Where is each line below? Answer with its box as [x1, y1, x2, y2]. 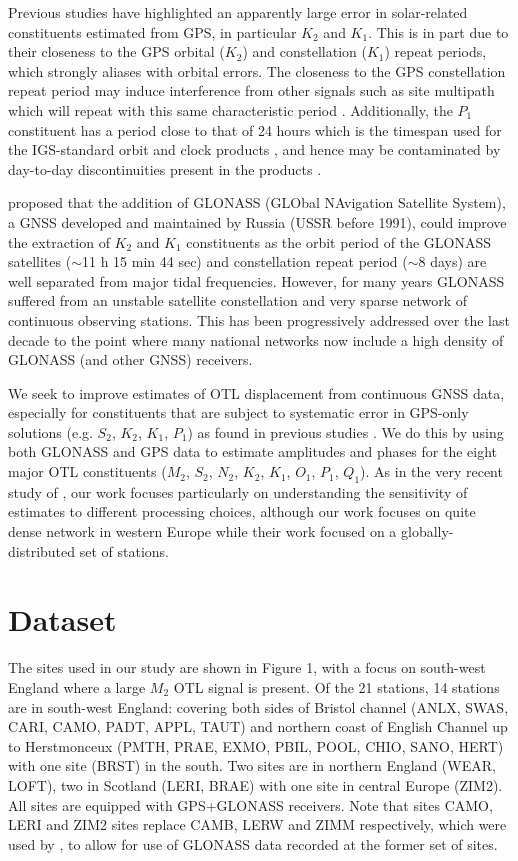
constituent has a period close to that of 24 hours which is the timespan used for [8, 119, 502, 140]
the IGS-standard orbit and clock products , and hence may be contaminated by [8, 139, 501, 160]
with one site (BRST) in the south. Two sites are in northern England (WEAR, [8, 755, 496, 776]
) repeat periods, [384, 41, 487, 62]
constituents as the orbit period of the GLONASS [186, 231, 492, 252]
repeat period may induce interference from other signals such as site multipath [8, 80, 495, 101]
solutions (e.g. [8, 421, 93, 442]
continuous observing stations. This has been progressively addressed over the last [8, 309, 510, 330]
